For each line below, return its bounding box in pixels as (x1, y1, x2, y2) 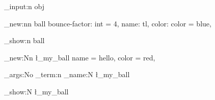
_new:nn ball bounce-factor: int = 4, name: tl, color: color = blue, (4, 18, 211, 28)
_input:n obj (4, 1, 44, 11)
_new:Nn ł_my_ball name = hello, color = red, (4, 52, 155, 62)
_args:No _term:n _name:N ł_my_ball (4, 69, 130, 80)
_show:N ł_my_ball (4, 86, 69, 96)
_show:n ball (4, 35, 45, 46)
